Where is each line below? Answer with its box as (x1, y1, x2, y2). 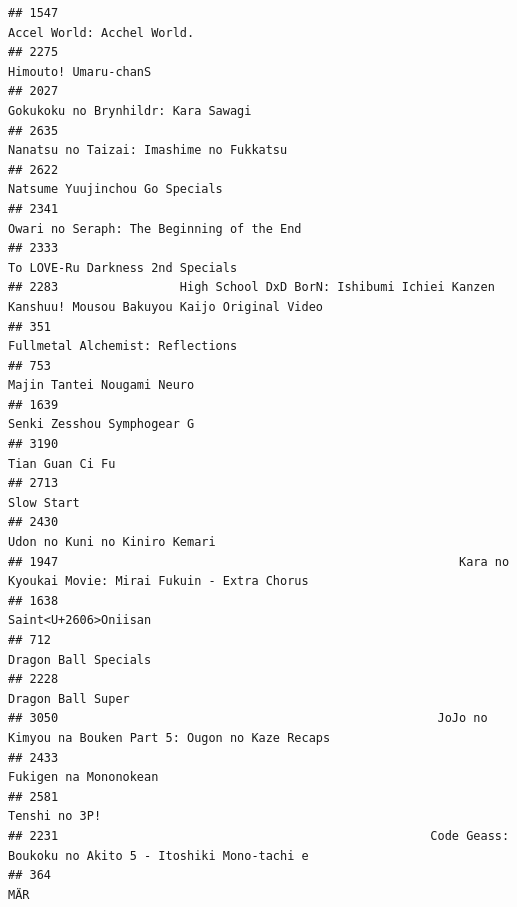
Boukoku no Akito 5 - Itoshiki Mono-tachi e (8, 848, 309, 863)
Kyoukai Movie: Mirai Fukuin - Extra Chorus (8, 574, 309, 589)
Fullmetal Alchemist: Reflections (8, 339, 238, 354)
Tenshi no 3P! (8, 809, 102, 824)
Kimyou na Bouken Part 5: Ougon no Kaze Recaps (8, 730, 331, 745)
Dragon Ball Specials (8, 652, 152, 667)
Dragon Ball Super (8, 691, 130, 706)
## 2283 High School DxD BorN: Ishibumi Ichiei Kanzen (8, 280, 495, 295)
